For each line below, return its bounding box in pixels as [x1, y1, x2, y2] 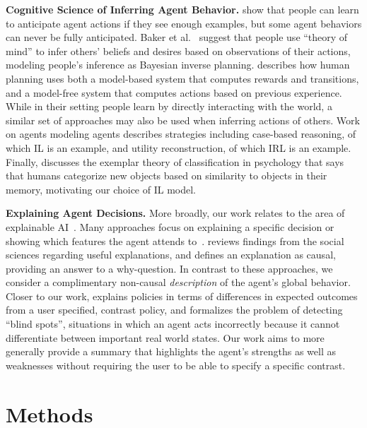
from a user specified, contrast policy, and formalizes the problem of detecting [6, 302, 343, 317]
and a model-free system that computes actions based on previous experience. [6, 85, 342, 100]
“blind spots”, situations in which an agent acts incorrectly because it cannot [6, 316, 340, 331]
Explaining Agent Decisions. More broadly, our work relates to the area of [6, 206, 345, 220]
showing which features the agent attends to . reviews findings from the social [6, 233, 344, 248]
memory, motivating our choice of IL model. [6, 182, 196, 196]
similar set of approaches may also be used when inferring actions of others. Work [6, 112, 360, 127]
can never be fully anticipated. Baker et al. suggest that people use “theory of [6, 30, 348, 44]
